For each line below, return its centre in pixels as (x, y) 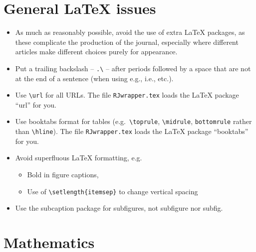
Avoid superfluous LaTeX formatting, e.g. (79, 158)
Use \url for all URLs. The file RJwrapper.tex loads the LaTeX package (127, 95)
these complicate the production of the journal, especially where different (127, 42)
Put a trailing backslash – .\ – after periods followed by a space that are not (133, 68)
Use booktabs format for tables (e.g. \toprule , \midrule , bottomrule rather (133, 121)
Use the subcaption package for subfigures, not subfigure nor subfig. (119, 208)
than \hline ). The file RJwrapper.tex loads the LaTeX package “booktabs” (132, 131)
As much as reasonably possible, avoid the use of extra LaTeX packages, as (130, 32)
